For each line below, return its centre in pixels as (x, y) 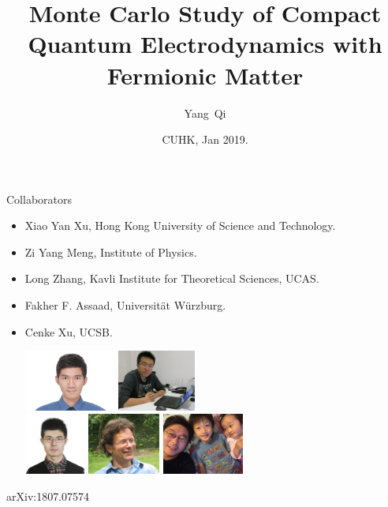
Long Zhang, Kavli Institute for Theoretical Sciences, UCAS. (172, 278)
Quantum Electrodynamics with (205, 44)
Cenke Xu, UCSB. (69, 331)
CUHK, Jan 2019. (205, 139)
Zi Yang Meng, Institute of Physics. (111, 252)
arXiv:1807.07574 (48, 496)
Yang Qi (205, 113)
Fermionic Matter (205, 75)
